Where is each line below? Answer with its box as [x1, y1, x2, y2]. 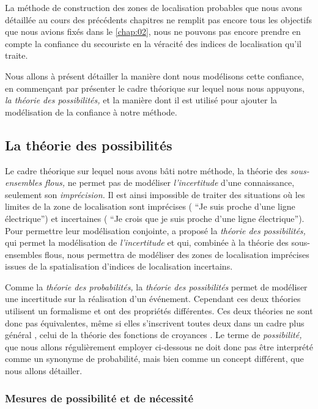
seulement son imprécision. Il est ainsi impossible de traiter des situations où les [5, 188, 305, 201]
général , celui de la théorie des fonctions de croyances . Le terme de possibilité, [5, 328, 302, 341]
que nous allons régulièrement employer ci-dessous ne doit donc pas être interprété [5, 340, 313, 353]
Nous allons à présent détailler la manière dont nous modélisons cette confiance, [5, 69, 304, 82]
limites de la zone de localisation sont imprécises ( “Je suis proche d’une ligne [5, 200, 295, 213]
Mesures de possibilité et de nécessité [5, 390, 194, 405]
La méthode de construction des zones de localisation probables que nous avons [5, 1, 303, 13]
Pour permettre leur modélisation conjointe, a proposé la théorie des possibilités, [5, 224, 306, 237]
